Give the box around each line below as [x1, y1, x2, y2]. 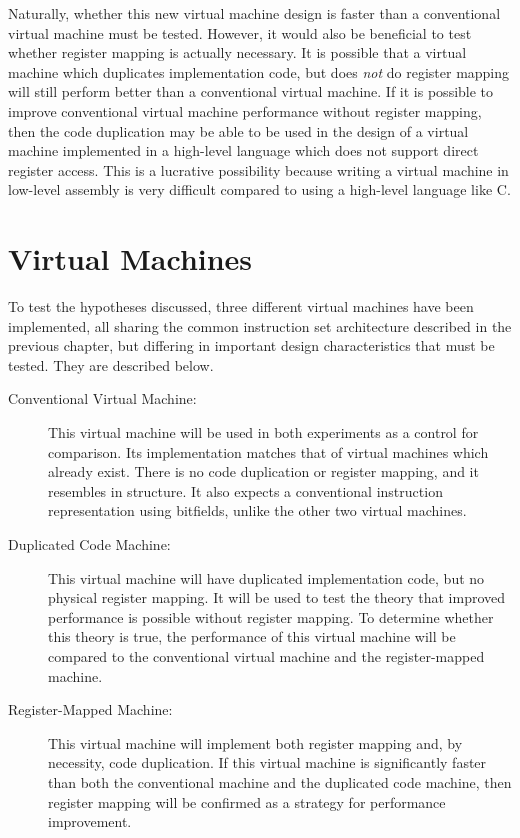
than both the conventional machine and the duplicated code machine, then [48, 771, 512, 792]
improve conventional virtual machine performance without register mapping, [8, 100, 482, 121]
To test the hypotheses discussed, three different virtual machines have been [8, 296, 474, 317]
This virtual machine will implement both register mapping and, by [48, 732, 463, 753]
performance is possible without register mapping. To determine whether [48, 606, 494, 627]
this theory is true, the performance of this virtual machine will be [48, 626, 456, 647]
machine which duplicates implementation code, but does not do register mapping [8, 61, 510, 82]
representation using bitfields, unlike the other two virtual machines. [48, 500, 467, 521]
